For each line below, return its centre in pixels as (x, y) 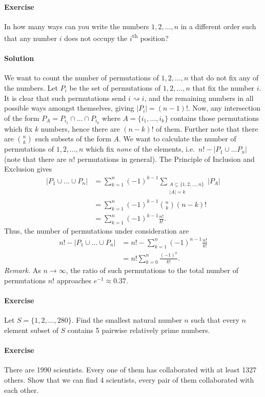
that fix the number (223, 88)
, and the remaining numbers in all (199, 98)
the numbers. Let (31, 88)
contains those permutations (215, 118)
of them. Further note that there (207, 128)
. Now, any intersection (224, 108)
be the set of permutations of (115, 88)
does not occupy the (96, 38)
